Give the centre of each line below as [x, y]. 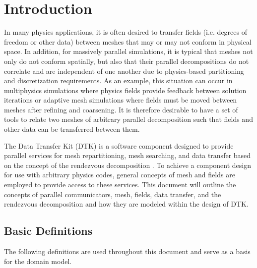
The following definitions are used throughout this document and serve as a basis [127, 251]
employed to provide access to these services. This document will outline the [120, 185]
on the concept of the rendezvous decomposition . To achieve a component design [128, 165]
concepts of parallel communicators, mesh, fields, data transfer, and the [113, 194]
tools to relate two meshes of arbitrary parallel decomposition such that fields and [128, 119]
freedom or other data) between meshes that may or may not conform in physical [128, 41]
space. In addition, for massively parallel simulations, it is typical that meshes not [128, 51]
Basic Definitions [48, 231]
